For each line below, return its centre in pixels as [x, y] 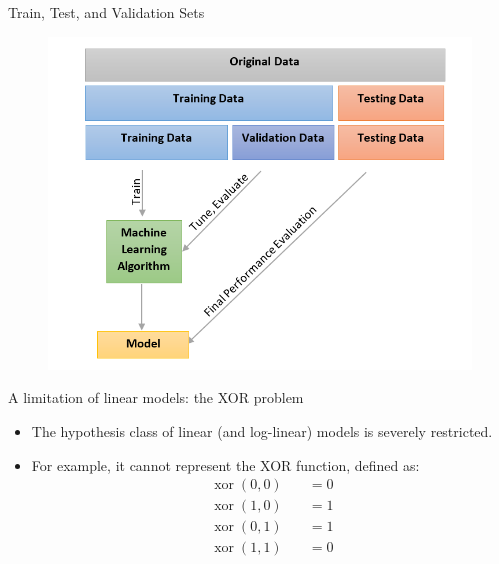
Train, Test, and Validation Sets [106, 12]
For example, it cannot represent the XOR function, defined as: [225, 464]
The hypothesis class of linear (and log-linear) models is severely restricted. [262, 430]
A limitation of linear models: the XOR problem [156, 397]
